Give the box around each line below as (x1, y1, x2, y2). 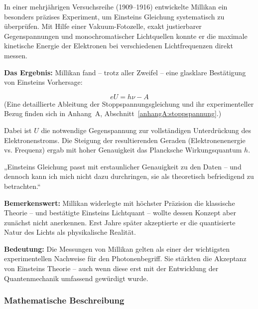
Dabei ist (4, 125, 32, 135)
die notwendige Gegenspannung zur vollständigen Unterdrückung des (41, 125, 252, 135)
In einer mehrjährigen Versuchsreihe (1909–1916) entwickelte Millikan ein (4, 1, 228, 11)
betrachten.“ (4, 180, 41, 191)
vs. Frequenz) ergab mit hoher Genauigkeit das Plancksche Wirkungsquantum (4, 145, 242, 155)
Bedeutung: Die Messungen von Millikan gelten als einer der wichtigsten (4, 243, 230, 254)
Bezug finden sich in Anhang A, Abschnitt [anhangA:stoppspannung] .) (4, 108, 222, 119)
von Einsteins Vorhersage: (4, 77, 83, 87)
